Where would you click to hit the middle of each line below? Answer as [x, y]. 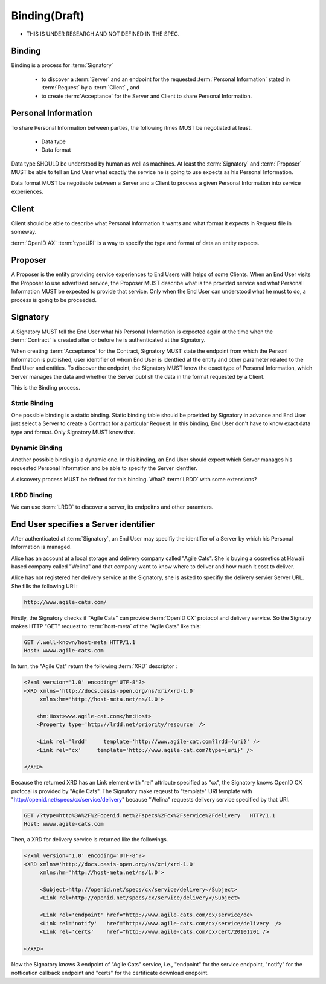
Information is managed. [41, 547]
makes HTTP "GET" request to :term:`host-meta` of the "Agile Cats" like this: [106, 626]
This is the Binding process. [46, 387]
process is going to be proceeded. [54, 300]
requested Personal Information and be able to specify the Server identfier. [104, 468]
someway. [24, 232]
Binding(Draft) [48, 16]
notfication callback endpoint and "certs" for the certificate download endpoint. [110, 973]
